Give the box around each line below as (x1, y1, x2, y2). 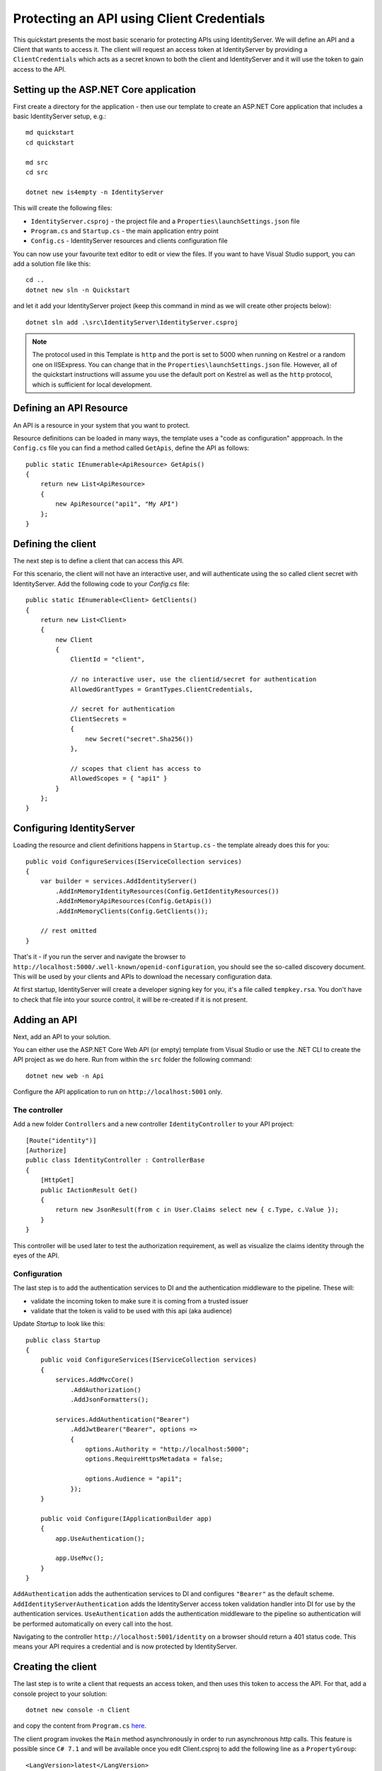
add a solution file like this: (13, 259, 91, 268)
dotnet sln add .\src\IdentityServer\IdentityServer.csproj (25, 318, 238, 326)
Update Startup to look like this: (13, 1320, 105, 1328)
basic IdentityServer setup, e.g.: (13, 112, 107, 120)
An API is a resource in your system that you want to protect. (13, 421, 190, 429)
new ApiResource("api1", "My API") (55, 500, 179, 508)
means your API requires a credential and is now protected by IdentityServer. (13, 1642, 238, 1651)
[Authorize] (25, 1146, 67, 1155)
